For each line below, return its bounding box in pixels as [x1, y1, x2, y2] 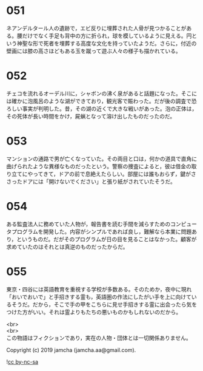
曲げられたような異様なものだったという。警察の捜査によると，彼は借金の [6, 162, 192, 170]
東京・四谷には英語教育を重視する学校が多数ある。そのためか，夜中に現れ [6, 285, 192, 293]
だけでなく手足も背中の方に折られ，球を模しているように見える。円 [22, 32, 192, 39]
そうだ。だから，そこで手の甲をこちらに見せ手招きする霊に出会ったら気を [11, 301, 198, 308]
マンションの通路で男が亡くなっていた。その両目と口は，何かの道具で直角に [6, 155, 198, 162]
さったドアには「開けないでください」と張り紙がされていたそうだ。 [6, 177, 176, 185]
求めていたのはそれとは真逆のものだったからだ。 [6, 243, 128, 250]
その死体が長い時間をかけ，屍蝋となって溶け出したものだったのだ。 [6, 112, 176, 120]
